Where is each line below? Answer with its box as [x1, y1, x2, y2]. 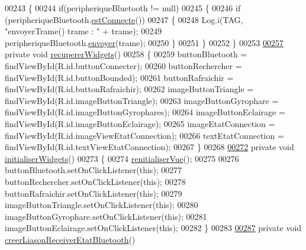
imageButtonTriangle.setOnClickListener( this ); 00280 [5, 199, 198, 211]
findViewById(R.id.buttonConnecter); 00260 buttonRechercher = [5, 59, 242, 72]
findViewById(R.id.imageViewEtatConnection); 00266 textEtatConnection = [5, 129, 284, 141]
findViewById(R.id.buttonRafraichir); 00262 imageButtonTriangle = [5, 83, 254, 95]
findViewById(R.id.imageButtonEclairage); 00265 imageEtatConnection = [5, 117, 275, 129]
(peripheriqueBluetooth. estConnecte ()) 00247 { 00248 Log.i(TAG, [5, 13, 243, 25]
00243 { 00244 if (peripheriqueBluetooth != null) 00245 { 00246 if [5, 2, 241, 14]
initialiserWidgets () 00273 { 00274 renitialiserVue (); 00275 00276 [5, 152, 239, 164]
